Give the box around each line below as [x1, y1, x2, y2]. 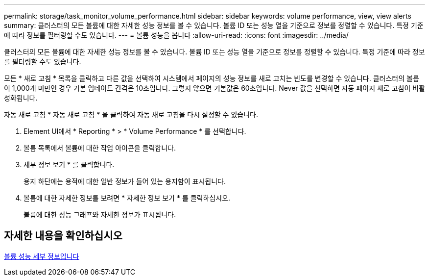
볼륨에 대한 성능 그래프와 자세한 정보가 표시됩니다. [24, 210, 176, 219]
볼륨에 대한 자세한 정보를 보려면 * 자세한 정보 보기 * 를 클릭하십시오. [24, 194, 231, 202]
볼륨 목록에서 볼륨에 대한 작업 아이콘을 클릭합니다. [24, 144, 176, 152]
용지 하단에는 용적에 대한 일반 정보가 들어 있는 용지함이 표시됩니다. [24, 177, 226, 185]
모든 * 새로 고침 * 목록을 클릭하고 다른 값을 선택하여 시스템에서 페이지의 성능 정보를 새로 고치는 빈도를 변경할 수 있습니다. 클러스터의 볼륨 [4, 74, 419, 82]
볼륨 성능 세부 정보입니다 [4, 252, 79, 260]
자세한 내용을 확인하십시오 [4, 229, 122, 242]
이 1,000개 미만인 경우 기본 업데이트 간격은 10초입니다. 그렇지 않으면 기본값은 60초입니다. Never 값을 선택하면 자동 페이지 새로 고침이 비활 [4, 84, 426, 92]
